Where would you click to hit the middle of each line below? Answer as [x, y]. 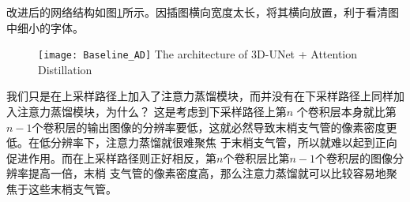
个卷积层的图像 [354, 157]
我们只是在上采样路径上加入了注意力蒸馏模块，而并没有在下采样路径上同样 [200, 96]
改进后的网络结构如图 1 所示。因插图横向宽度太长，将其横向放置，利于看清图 [203, 12]
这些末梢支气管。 [72, 189]
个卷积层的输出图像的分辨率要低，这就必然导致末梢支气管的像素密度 [209, 127]
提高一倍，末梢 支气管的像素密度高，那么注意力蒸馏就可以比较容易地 [207, 173]
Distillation [65, 69]
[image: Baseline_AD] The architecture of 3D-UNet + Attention [198, 54]
